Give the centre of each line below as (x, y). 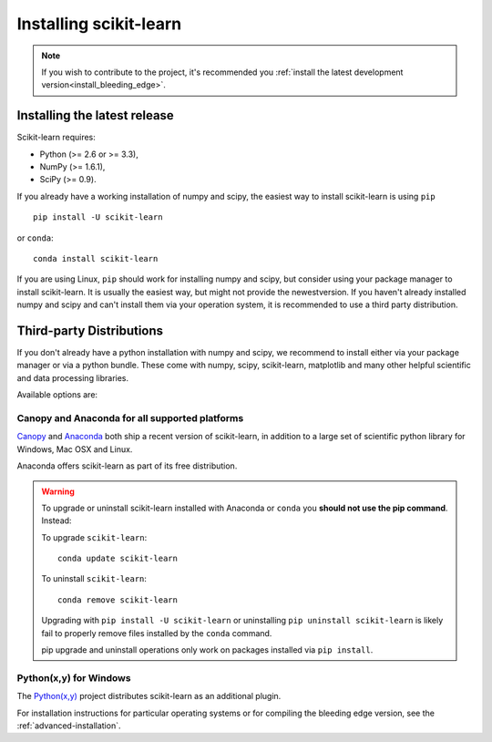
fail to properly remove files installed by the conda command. (157, 633)
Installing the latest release (96, 115)
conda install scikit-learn (96, 258)
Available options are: (57, 395)
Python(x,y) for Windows (74, 677)
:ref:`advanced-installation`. (69, 726)
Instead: (56, 520)
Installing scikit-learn (99, 24)
